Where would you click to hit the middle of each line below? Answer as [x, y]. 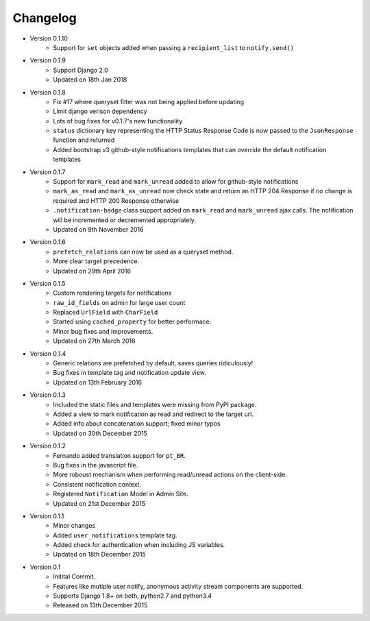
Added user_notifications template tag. [115, 535]
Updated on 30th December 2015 [100, 433]
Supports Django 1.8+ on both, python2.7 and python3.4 [133, 596]
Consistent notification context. [97, 484]
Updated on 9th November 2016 [98, 229]
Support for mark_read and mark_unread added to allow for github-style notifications [176, 182]
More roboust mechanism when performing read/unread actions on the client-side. [170, 475]
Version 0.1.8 [48, 92]
